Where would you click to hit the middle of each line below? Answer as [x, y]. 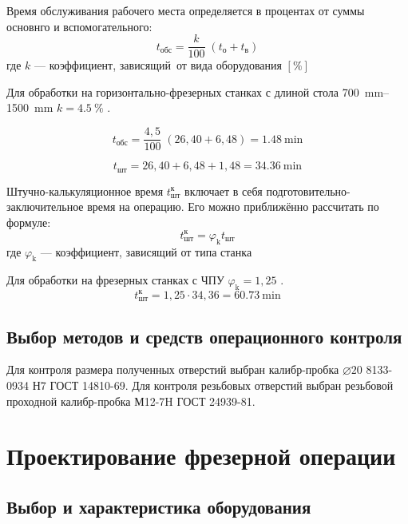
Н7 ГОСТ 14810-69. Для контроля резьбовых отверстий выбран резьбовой [213, 385]
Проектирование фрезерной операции [201, 456]
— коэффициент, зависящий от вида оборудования [158, 65]
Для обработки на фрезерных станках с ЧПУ [115, 280]
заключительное [45, 206]
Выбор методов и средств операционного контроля [204, 336]
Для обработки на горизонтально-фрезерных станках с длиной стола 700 [183, 91]
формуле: [29, 222]
